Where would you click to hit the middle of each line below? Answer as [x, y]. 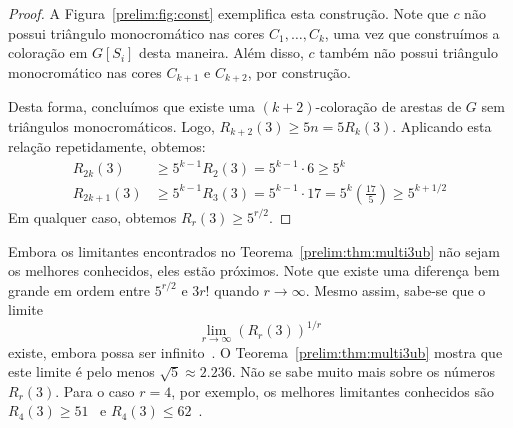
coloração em [48, 52]
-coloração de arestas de [388, 106]
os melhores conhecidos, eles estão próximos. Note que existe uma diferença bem [254, 270]
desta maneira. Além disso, [221, 52]
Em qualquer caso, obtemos [92, 216]
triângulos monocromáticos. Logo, [111, 125]
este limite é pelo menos [81, 371]
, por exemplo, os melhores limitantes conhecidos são [333, 390]
